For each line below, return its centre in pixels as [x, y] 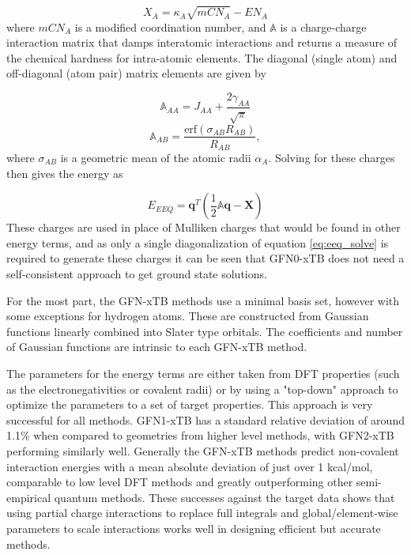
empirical [29, 497]
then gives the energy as [65, 173]
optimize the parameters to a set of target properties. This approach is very [190, 404]
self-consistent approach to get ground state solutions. [137, 274]
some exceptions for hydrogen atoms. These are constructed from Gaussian [188, 316]
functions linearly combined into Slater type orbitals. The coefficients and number [205, 331]
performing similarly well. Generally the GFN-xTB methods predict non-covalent [203, 450]
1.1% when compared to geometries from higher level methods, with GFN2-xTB [200, 435]
